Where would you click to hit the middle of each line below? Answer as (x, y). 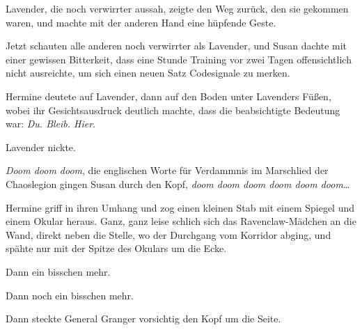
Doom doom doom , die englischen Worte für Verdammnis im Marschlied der (167, 170)
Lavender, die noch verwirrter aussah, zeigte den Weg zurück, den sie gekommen (177, 8)
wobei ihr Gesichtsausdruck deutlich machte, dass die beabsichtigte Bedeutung (173, 110)
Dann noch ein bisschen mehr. (70, 295)
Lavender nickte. (41, 147)
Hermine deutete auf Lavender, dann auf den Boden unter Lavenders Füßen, (168, 96)
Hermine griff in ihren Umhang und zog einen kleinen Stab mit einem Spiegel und (180, 207)
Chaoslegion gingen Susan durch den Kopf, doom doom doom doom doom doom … (178, 183)
